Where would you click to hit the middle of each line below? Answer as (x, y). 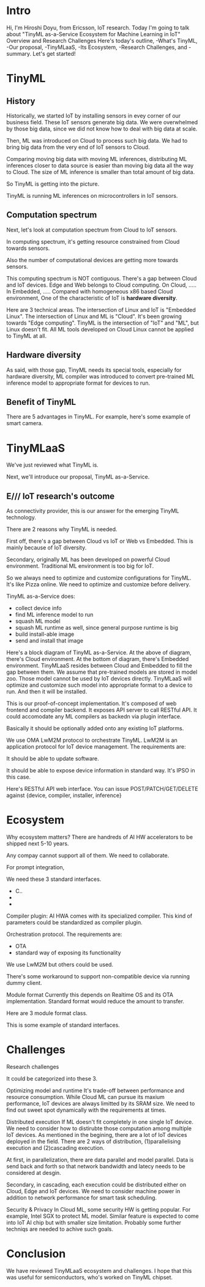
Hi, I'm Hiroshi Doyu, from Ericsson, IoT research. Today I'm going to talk (98, 28)
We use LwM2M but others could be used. (60, 965)
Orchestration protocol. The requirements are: (64, 934)
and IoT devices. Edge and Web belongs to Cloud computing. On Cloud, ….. (102, 285)
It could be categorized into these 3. (52, 1078)
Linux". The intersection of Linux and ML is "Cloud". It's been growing (94, 316)
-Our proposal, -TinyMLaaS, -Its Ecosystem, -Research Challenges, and (97, 47)
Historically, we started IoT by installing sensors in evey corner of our (94, 115)
